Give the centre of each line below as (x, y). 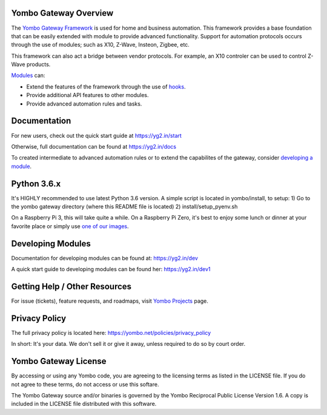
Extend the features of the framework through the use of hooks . (106, 86)
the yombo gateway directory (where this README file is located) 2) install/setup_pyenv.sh (124, 207)
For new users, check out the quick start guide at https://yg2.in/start (96, 135)
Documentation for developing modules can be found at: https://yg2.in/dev (104, 258)
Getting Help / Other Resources (71, 286)
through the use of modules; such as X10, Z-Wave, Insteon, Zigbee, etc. (101, 45)
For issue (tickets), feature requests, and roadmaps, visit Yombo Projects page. (110, 301)
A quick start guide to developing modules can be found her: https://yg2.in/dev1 (111, 269)
